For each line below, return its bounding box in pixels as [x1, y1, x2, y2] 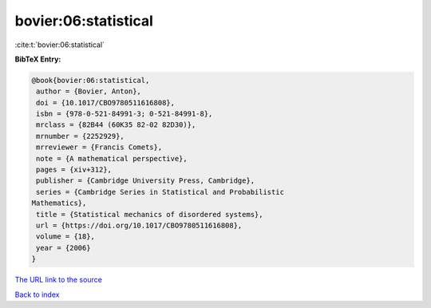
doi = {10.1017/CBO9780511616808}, [36, 98, 176, 107]
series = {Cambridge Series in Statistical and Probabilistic [36, 188, 285, 196]
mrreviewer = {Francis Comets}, [36, 143, 163, 152]
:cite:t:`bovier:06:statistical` [14, 40, 105, 49]
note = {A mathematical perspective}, [36, 154, 188, 163]
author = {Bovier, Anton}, [36, 87, 141, 96]
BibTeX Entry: [14, 54, 61, 64]
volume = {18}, [36, 232, 96, 241]
